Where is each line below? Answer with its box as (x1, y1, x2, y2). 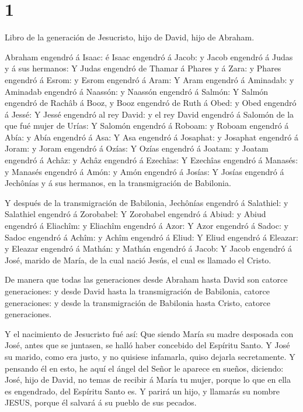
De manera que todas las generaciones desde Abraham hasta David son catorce (5, 273, 288, 286)
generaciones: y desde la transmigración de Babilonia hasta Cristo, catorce (5, 296, 270, 308)
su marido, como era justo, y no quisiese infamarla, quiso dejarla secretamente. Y (5, 350, 295, 362)
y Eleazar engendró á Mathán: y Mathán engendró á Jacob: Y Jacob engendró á (5, 242, 292, 255)
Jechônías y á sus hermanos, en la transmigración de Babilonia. (5, 177, 231, 189)
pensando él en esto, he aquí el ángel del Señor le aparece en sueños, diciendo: (5, 362, 284, 374)
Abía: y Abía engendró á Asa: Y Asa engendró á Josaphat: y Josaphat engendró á (5, 131, 298, 143)
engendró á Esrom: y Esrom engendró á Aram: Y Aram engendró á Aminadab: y (5, 73, 294, 85)
